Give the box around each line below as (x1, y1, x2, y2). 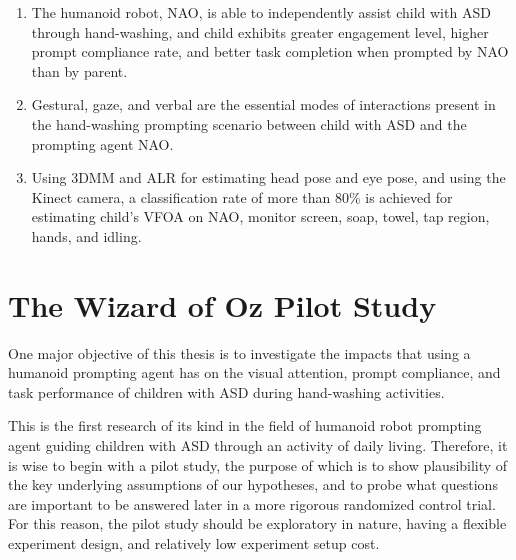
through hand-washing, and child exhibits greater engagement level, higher (31, 21, 489, 42)
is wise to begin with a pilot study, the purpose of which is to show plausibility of (8, 454, 508, 475)
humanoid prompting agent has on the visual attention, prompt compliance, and (8, 362, 501, 383)
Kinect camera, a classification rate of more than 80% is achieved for (31, 186, 453, 207)
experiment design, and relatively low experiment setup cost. (8, 533, 380, 553)
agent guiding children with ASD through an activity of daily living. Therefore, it (8, 435, 508, 456)
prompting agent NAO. (31, 133, 174, 154)
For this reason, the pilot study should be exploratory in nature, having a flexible (8, 513, 507, 534)
